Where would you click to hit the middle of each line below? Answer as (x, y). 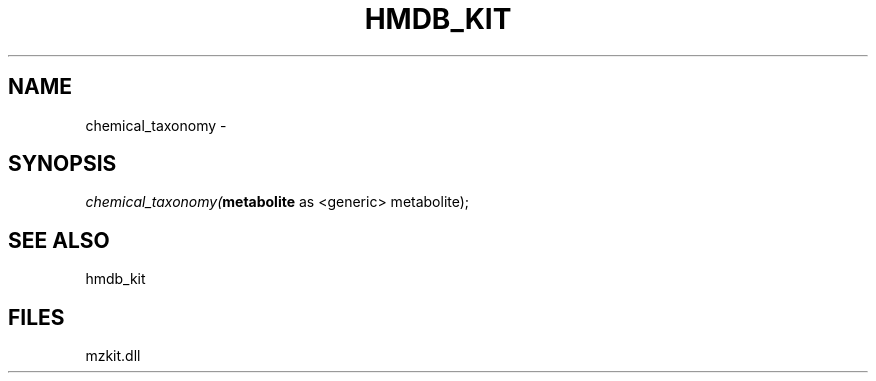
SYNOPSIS (62, 164)
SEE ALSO (59, 240)
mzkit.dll (113, 356)
